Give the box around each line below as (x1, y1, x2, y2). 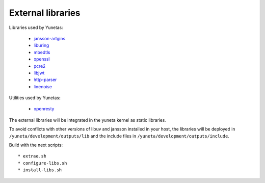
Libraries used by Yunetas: (9, 25, 63, 30)
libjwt (33, 70, 45, 76)
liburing (33, 42, 49, 49)
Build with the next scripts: (9, 142, 63, 148)
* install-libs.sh (18, 167, 62, 173)
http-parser (33, 77, 57, 83)
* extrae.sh (18, 154, 47, 159)
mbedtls (33, 49, 51, 55)
